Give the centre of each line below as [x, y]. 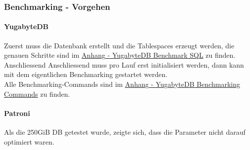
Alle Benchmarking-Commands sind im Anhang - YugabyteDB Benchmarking [122, 84]
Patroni [17, 113]
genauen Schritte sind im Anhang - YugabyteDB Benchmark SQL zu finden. [120, 55]
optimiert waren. [29, 141]
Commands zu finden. [37, 94]
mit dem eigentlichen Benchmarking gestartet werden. [86, 74]
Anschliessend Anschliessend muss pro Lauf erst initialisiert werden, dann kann [124, 64]
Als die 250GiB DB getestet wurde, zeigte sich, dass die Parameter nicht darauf [125, 132]
